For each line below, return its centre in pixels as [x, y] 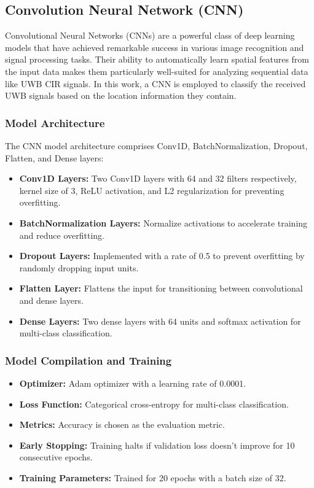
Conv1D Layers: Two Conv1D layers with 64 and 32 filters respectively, [158, 178]
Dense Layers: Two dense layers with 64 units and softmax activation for [160, 321]
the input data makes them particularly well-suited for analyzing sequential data [157, 71]
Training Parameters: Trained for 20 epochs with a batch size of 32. [153, 477]
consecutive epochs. [56, 457]
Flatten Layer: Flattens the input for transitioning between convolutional [161, 288]
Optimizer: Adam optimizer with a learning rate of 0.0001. [133, 383]
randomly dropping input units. [79, 267]
